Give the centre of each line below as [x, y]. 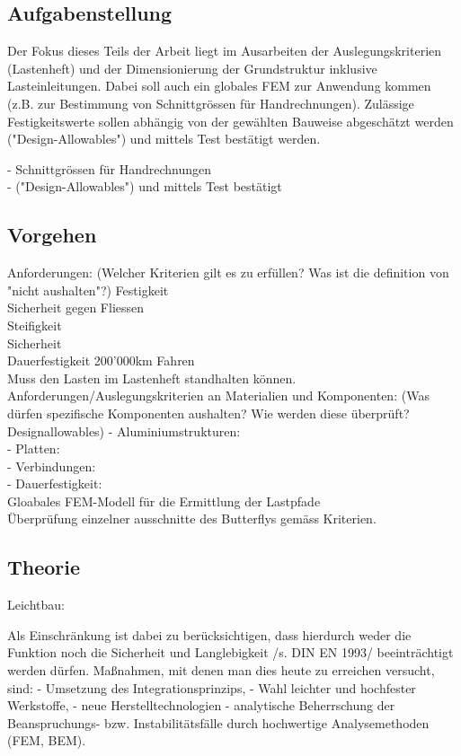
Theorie [44, 567]
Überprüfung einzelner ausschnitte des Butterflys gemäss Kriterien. [192, 519]
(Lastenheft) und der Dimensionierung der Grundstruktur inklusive [192, 68]
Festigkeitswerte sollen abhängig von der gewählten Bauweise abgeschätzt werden [230, 121]
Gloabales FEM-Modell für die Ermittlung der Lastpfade [164, 501]
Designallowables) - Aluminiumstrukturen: [124, 431]
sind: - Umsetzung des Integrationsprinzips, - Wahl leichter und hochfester [212, 687]
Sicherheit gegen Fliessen [76, 308]
